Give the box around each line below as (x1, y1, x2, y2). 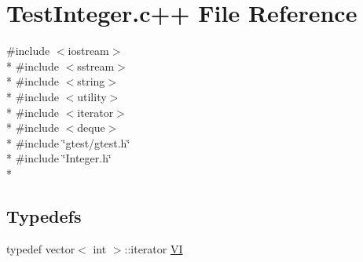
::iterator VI (124, 240, 183, 257)
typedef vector (6, 240, 75, 257)
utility (77, 88, 107, 104)
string (77, 73, 105, 89)
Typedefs (6, 203, 82, 227)
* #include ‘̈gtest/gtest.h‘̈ (6, 134, 130, 151)
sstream (77, 57, 115, 74)
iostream (68, 42, 109, 59)
